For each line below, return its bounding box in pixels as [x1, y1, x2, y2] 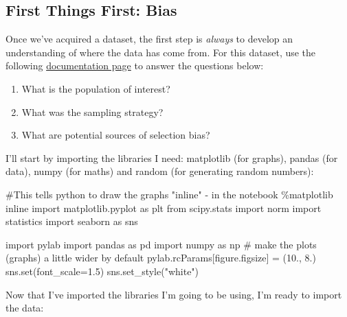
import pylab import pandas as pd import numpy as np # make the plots [5, 237, 317, 251]
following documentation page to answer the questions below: [5, 58, 264, 73]
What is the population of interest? [21, 81, 170, 95]
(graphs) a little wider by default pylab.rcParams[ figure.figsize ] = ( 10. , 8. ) [5, 250, 316, 265]
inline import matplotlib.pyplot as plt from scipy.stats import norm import [5, 200, 322, 215]
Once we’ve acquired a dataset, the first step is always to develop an [5, 32, 293, 46]
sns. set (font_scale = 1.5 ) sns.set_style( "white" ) [5, 263, 199, 278]
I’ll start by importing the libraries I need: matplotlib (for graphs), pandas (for [5, 150, 338, 165]
